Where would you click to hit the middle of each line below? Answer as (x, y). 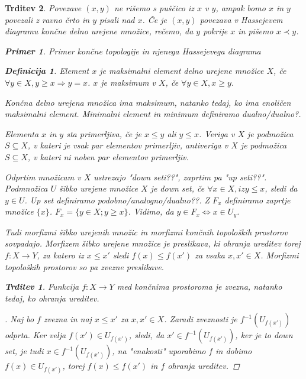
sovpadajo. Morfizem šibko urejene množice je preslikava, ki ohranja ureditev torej (153, 243)
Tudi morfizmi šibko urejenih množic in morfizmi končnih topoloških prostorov (146, 231)
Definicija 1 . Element (47, 71)
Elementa (22, 133)
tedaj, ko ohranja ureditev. (52, 298)
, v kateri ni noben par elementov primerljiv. (108, 156)
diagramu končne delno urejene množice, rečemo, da (99, 31)
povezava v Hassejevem (241, 19)
